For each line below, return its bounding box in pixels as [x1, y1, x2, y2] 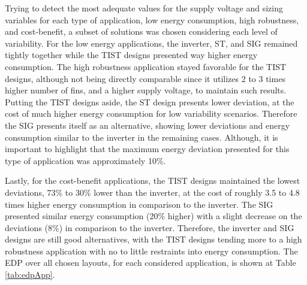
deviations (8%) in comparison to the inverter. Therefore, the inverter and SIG [5, 221, 294, 234]
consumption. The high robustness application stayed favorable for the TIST [5, 60, 287, 72]
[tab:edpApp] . [5, 268, 55, 281]
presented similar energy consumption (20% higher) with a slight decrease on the [5, 210, 302, 222]
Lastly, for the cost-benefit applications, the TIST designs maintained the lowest [5, 174, 300, 187]
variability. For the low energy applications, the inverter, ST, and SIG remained [5, 37, 298, 49]
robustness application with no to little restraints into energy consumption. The [5, 244, 298, 257]
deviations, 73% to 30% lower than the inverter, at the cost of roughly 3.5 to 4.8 [5, 186, 300, 198]
